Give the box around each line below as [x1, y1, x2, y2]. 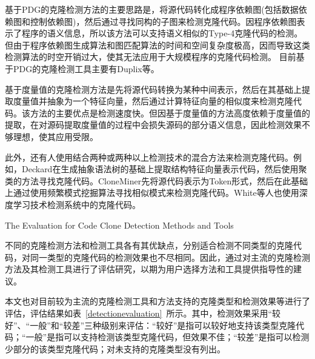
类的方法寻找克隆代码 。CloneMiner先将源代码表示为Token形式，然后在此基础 [5, 174, 308, 187]
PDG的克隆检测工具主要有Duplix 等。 [13, 62, 159, 75]
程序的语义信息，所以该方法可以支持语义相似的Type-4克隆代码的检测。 [21, 27, 303, 39]
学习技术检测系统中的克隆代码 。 [13, 198, 141, 210]
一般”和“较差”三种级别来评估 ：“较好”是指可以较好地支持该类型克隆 [30, 318, 296, 331]
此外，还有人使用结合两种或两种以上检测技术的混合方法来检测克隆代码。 [5, 150, 293, 163]
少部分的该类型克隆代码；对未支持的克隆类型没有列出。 [5, 342, 225, 355]
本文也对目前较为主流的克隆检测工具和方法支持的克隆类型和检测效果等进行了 [5, 295, 310, 307]
